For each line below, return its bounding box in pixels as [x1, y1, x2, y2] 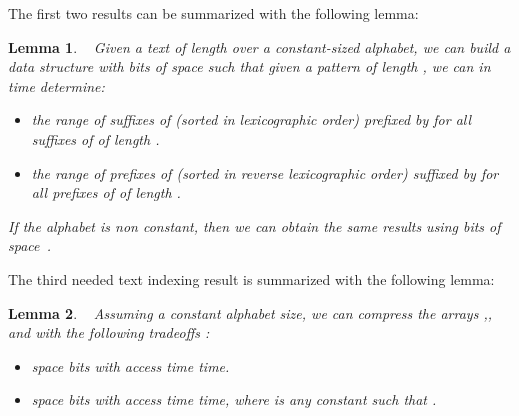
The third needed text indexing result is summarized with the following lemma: [8, 268, 495, 289]
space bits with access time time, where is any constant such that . [31, 389, 437, 410]
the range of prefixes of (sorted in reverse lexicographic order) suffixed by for [31, 162, 499, 183]
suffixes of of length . [31, 128, 160, 149]
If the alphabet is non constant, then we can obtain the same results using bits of [8, 215, 501, 236]
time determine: [8, 75, 105, 96]
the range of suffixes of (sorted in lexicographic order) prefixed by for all [31, 109, 472, 130]
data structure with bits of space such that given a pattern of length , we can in [8, 56, 491, 77]
